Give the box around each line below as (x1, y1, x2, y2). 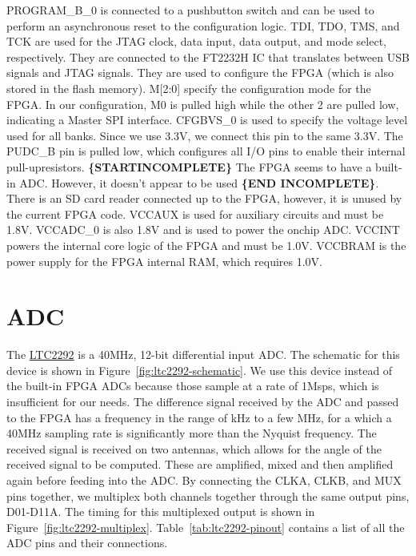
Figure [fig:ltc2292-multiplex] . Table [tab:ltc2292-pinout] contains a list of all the (6, 518, 405, 535)
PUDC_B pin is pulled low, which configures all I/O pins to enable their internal (6, 143, 406, 159)
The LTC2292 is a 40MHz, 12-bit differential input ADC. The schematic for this (6, 346, 400, 363)
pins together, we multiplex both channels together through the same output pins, (6, 487, 410, 504)
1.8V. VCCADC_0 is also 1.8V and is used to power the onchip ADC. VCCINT (6, 221, 400, 238)
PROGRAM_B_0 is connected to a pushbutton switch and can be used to (6, 2, 374, 18)
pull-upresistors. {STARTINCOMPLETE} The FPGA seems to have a (6, 158, 372, 175)
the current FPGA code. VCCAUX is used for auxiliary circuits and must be (6, 205, 384, 222)
